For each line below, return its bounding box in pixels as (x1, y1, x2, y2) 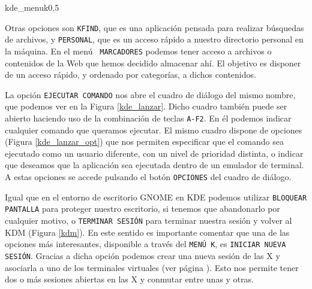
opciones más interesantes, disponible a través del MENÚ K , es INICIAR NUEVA (5, 238, 286, 250)
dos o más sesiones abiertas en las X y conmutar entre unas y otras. (5, 273, 254, 285)
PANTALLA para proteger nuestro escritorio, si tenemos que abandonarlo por (5, 202, 280, 215)
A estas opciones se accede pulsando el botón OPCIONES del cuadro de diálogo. (5, 171, 292, 183)
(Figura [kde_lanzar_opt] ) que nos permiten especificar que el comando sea (5, 135, 284, 148)
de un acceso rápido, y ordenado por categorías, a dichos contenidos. (5, 68, 256, 81)
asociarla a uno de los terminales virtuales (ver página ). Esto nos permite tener (5, 261, 299, 273)
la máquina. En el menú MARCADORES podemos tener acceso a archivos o (5, 44, 272, 57)
